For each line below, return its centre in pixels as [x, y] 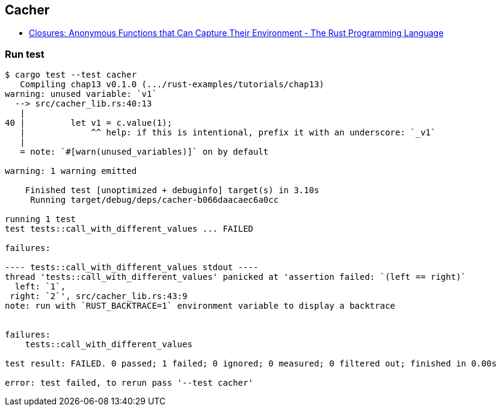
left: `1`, [40, 287]
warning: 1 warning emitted [71, 171]
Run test [25, 54]
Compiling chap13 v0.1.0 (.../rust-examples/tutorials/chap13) [172, 85]
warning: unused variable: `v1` [81, 94]
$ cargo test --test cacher [71, 75]
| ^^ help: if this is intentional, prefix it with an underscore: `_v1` [228, 133]
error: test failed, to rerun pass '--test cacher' [129, 383]
